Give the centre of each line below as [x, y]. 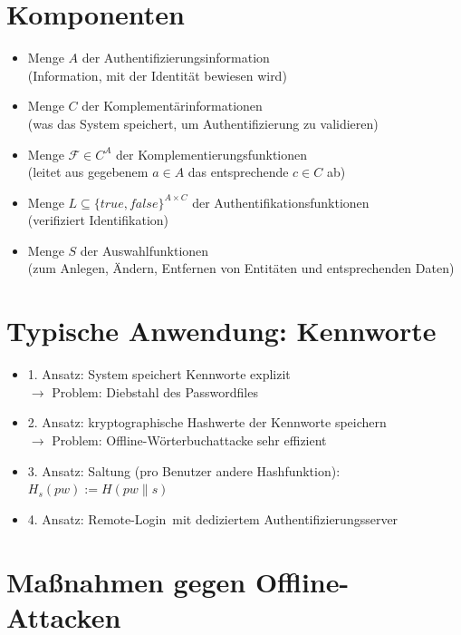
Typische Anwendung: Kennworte [221, 331]
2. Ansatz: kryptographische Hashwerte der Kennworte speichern [207, 422]
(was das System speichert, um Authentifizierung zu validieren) [203, 123]
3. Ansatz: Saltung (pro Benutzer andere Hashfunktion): [184, 470]
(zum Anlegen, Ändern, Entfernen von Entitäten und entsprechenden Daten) [241, 268]
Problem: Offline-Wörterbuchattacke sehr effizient [189, 440]
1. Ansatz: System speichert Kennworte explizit [159, 374]
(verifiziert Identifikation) [98, 220]
